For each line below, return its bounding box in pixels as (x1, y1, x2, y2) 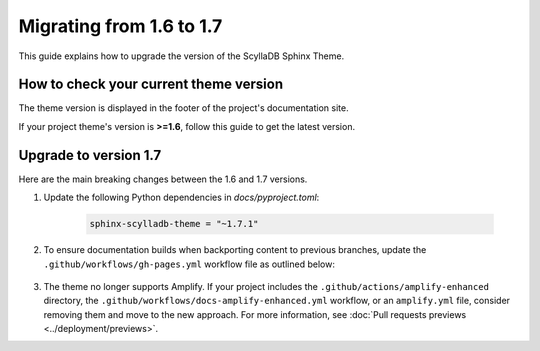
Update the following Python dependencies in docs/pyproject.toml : (43, 191, 320, 204)
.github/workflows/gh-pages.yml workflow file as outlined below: (43, 258, 335, 270)
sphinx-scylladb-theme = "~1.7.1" (89, 218, 259, 230)
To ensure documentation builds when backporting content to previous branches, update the (43, 244, 427, 256)
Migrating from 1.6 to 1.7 (18, 15, 223, 37)
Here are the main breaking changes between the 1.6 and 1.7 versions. (18, 173, 308, 185)
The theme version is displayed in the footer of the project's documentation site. (18, 102, 349, 114)
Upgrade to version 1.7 (18, 146, 162, 164)
